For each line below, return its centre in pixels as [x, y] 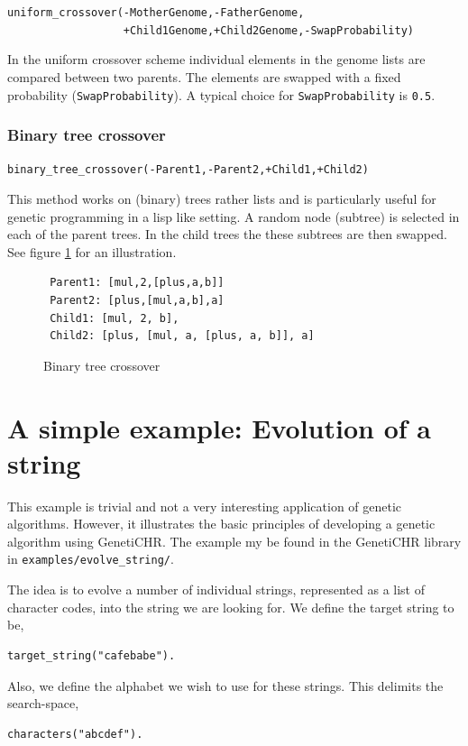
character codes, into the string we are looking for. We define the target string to [231, 607]
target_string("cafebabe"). [92, 655]
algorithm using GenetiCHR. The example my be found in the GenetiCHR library [234, 541]
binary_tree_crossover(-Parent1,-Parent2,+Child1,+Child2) [188, 170]
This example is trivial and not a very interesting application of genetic [205, 506]
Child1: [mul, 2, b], [115, 318]
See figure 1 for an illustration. [92, 251]
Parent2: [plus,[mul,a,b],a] [137, 300]
